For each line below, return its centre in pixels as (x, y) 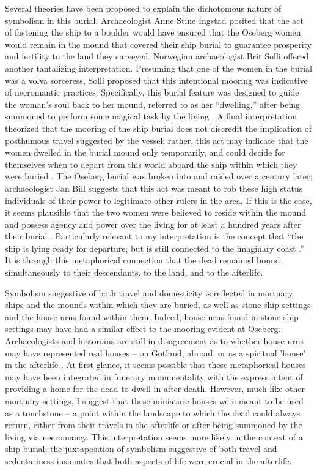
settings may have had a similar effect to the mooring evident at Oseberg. (143, 329)
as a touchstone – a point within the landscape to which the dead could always (153, 413)
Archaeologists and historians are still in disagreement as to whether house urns (154, 341)
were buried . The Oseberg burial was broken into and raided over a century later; (159, 176)
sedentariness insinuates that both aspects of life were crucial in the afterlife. (148, 460)
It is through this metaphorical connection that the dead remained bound (143, 260)
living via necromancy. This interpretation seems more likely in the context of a (154, 436)
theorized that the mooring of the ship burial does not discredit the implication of (158, 128)
